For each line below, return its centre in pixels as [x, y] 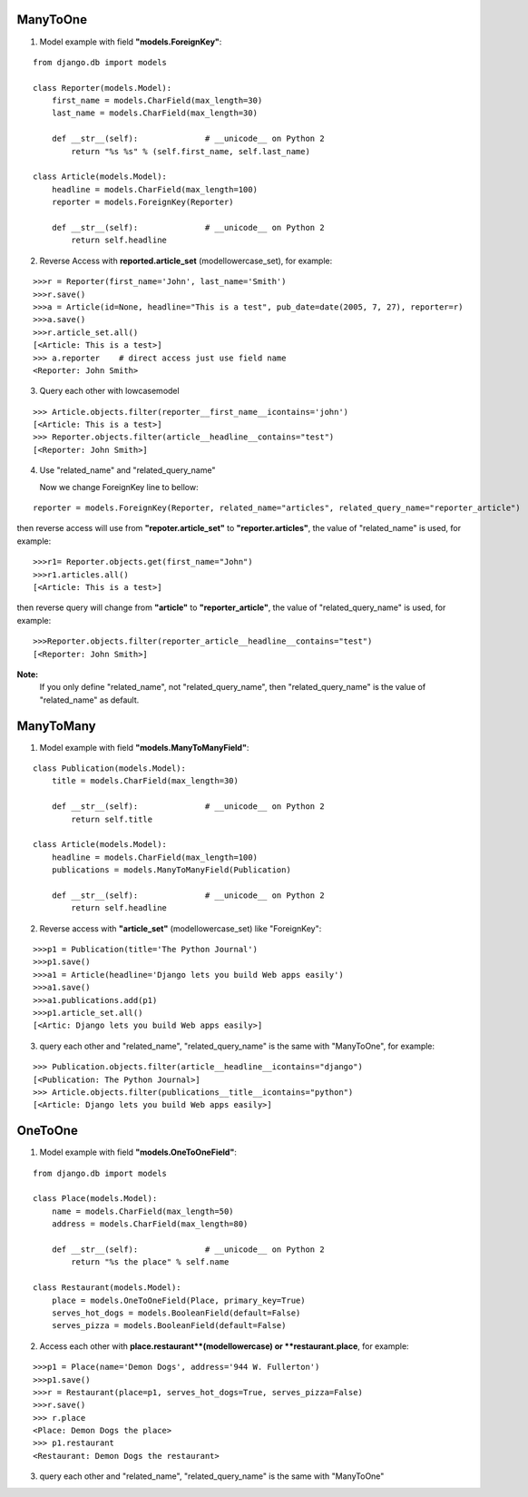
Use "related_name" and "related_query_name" [127, 470]
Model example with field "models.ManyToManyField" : [144, 747]
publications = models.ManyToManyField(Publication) [171, 870]
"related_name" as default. [89, 700]
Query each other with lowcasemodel [110, 391]
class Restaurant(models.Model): [107, 1288]
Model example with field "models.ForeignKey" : [131, 42]
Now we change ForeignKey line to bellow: [119, 487]
